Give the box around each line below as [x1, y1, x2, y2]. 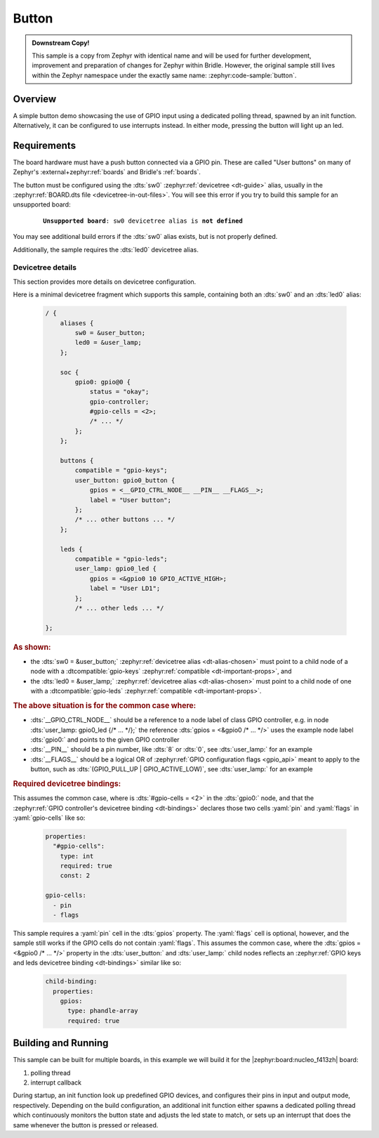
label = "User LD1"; [89, 584, 161, 593]
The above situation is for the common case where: [13, 700, 197, 710]
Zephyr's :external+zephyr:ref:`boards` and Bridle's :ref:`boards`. [13, 168, 201, 176]
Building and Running [13, 1037, 109, 1049]
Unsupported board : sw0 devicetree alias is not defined [43, 216, 244, 225]
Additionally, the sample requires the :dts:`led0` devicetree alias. [13, 245, 199, 254]
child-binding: [45, 977, 98, 986]
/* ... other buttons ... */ [74, 516, 175, 523]
